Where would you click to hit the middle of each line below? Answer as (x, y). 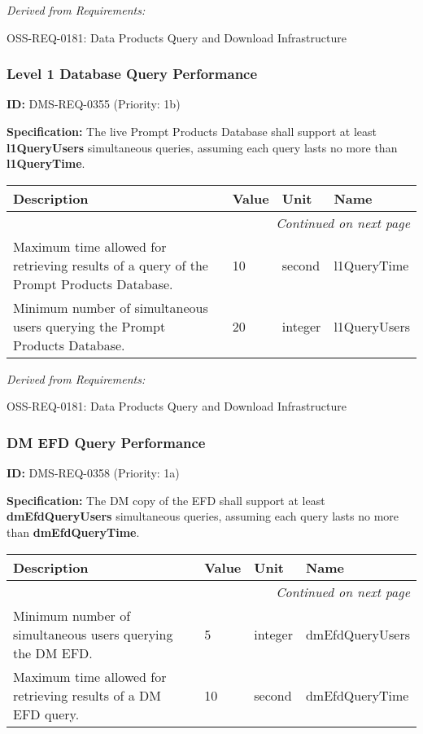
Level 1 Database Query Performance (132, 74)
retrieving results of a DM (87, 695)
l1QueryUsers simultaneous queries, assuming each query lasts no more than (202, 147)
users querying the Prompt (89, 326)
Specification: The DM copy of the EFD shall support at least (166, 500)
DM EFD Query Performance (106, 442)
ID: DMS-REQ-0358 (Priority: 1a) (93, 473)
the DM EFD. (53, 653)
